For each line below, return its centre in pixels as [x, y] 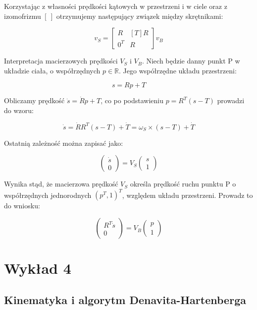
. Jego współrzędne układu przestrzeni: [178, 70]
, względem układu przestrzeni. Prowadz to [187, 195]
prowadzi [231, 100]
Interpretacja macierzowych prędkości [61, 61]
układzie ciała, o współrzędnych [52, 70]
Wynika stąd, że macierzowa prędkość [61, 184]
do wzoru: [19, 110]
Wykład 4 [38, 268]
